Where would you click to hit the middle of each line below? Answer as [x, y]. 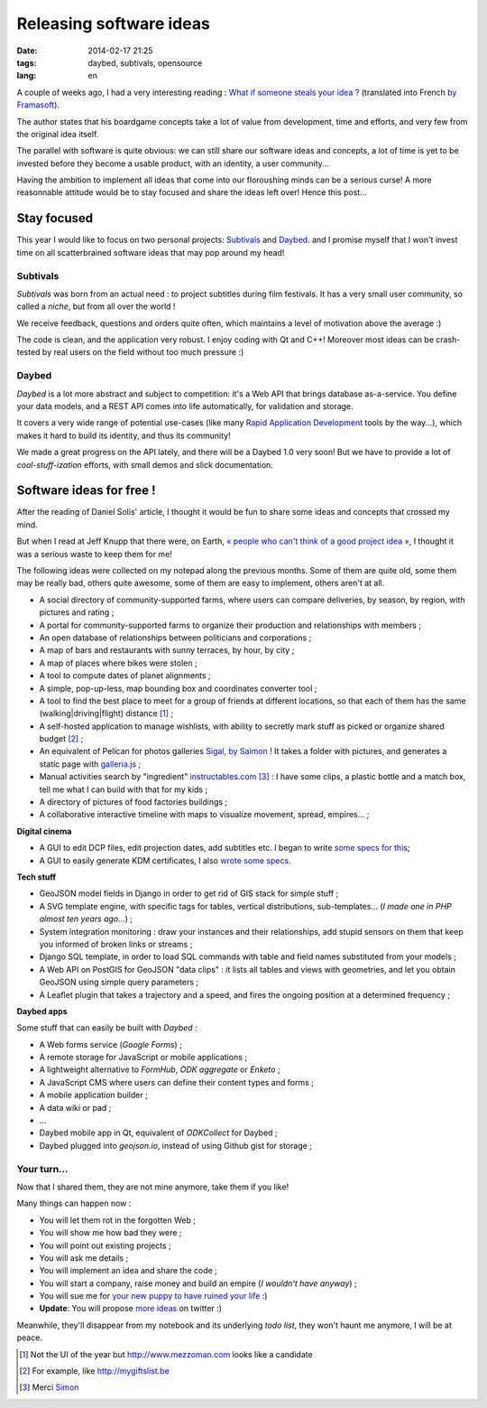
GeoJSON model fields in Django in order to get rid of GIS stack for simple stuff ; [189, 893]
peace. [29, 1338]
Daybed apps [42, 1011]
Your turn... [42, 1169]
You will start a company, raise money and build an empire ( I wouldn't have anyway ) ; [198, 1283]
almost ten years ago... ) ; [86, 919]
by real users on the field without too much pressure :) [143, 352]
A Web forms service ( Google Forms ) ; [110, 1044]
